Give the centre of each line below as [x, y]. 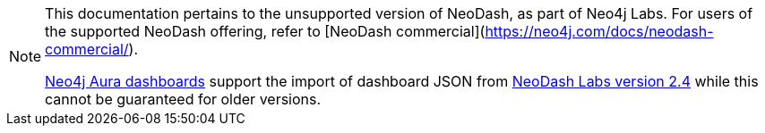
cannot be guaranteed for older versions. [183, 99]
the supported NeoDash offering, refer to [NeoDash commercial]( [265, 31]
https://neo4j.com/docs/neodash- [599, 31]
